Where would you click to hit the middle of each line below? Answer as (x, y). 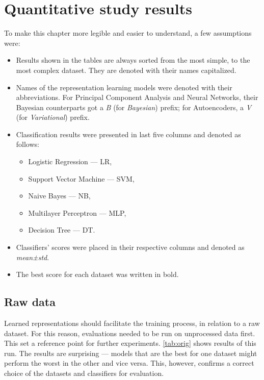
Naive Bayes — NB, (59, 196)
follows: (28, 144)
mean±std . (33, 257)
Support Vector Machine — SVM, (81, 178)
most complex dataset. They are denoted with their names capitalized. (126, 70)
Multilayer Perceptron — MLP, (77, 212)
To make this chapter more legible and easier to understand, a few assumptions (128, 33)
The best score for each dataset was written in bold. (97, 274)
